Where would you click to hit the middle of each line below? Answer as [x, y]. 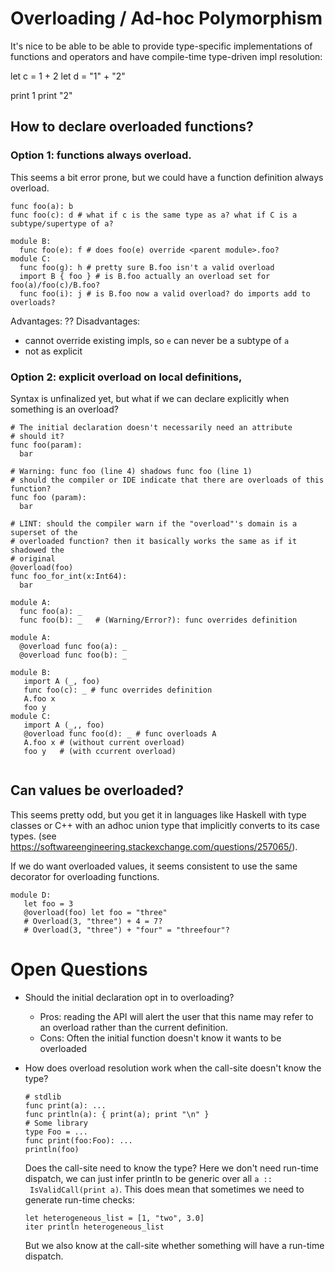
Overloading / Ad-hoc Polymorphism [166, 18]
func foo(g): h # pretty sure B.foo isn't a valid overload [147, 267]
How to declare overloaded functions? [132, 127]
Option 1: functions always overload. [101, 155]
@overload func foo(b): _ [73, 655]
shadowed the [37, 550]
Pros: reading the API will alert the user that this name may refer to [176, 1016]
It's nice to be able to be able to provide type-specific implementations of [161, 46]
